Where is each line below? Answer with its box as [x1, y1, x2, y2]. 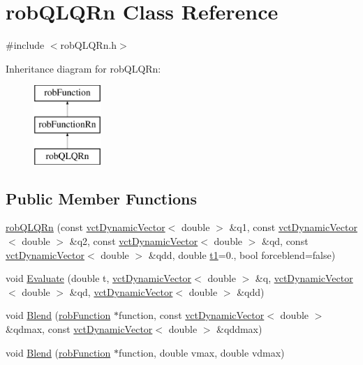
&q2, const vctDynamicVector [69, 234, 198, 248]
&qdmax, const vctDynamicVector [6, 322, 153, 336]
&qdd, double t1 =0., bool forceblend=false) [148, 247, 336, 262]
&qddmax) [216, 322, 262, 336]
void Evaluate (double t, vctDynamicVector [6, 271, 192, 285]
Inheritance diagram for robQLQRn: [6, 61, 161, 75]
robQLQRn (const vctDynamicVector [6, 220, 165, 234]
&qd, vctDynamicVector [69, 284, 173, 299]
